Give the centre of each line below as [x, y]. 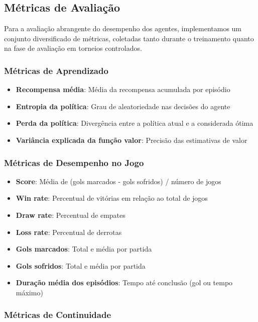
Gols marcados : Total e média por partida [84, 249]
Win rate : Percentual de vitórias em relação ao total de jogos [112, 198]
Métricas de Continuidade [58, 315]
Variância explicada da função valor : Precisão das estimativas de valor [132, 140]
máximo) [29, 292]
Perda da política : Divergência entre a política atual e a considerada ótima [135, 123]
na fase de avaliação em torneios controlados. [73, 48]
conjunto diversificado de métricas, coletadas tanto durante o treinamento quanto [129, 38]
